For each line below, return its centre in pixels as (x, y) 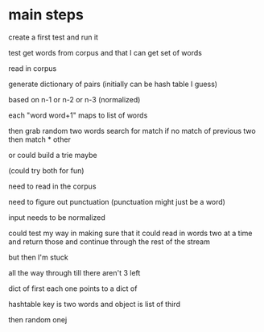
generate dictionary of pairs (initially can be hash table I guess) (113, 84)
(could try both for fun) (46, 170)
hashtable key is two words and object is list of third (95, 304)
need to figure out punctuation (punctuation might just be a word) (117, 201)
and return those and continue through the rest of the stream (109, 241)
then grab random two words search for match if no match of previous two (132, 131)
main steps (46, 15)
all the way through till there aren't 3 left (74, 272)
